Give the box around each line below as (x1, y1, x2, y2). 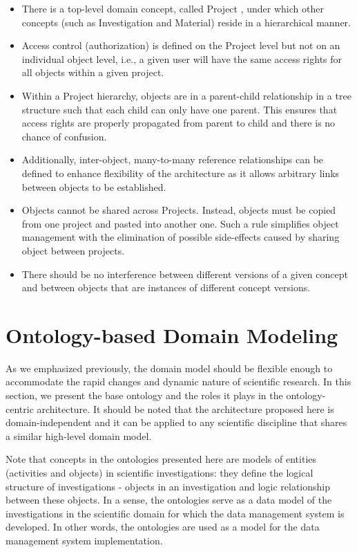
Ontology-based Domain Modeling (6, 320, 338, 349)
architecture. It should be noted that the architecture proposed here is (37, 401, 334, 416)
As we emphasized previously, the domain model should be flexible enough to (6, 360, 333, 375)
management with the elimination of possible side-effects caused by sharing (21, 230, 340, 244)
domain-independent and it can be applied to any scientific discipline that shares (6, 415, 347, 430)
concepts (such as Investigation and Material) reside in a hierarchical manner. (21, 15, 351, 29)
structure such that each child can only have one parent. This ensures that (21, 102, 338, 116)
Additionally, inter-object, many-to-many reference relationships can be (21, 152, 324, 167)
